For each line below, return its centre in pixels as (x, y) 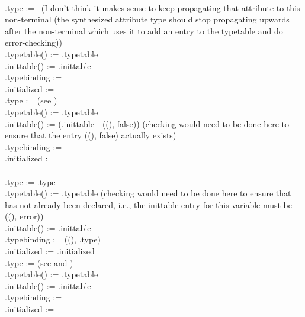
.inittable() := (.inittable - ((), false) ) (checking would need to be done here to (147, 123)
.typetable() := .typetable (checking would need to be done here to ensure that (148, 193)
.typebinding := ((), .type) (53, 239)
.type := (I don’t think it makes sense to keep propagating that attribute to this (152, 7)
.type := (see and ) (39, 262)
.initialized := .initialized (50, 251)
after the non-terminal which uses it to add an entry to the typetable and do (144, 30)
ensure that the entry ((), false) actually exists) (91, 135)
